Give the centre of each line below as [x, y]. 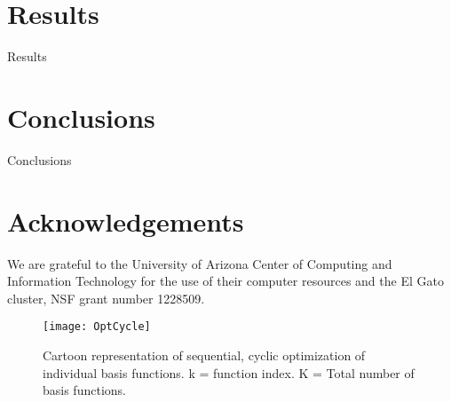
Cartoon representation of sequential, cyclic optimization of [204, 355]
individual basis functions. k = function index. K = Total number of [229, 372]
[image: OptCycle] [97, 327]
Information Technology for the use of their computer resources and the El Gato [225, 281]
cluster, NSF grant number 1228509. [106, 298]
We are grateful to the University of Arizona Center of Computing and [200, 263]
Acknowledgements [126, 221]
